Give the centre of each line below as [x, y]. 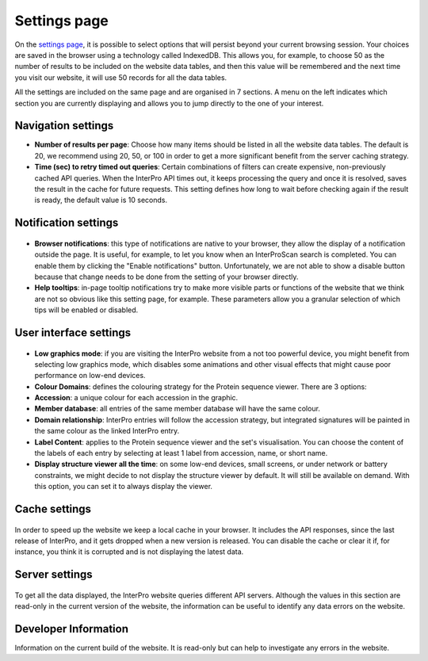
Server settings [53, 575]
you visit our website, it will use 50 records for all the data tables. [121, 77]
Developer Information [72, 629]
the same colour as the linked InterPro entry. [107, 431]
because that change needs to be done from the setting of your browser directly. [166, 277]
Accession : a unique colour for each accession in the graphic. [136, 398]
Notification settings [67, 223]
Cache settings [53, 509]
